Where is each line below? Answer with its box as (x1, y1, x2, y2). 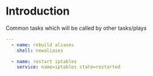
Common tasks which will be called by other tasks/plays (5, 24, 147, 32)
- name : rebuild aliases (11, 41, 74, 48)
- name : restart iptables (11, 58, 77, 64)
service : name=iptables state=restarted (16, 64, 121, 71)
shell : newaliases (16, 47, 63, 54)
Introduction (5, 4, 70, 18)
